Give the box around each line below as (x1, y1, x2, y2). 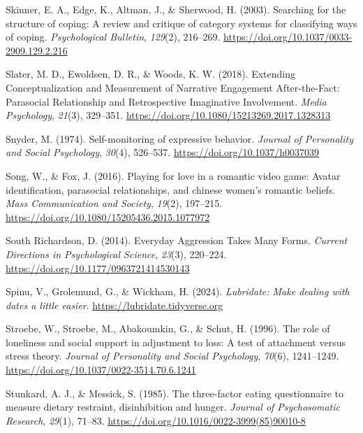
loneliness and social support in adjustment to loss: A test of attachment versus (6, 334, 346, 349)
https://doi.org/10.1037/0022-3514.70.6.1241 (6, 362, 196, 377)
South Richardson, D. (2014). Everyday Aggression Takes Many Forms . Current (6, 233, 348, 248)
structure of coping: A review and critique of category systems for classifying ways (6, 15, 357, 30)
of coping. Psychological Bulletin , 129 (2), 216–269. (6, 29, 221, 44)
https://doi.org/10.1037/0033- (223, 29, 353, 44)
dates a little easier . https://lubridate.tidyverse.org (6, 297, 223, 312)
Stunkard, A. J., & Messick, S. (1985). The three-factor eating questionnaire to (6, 385, 343, 400)
